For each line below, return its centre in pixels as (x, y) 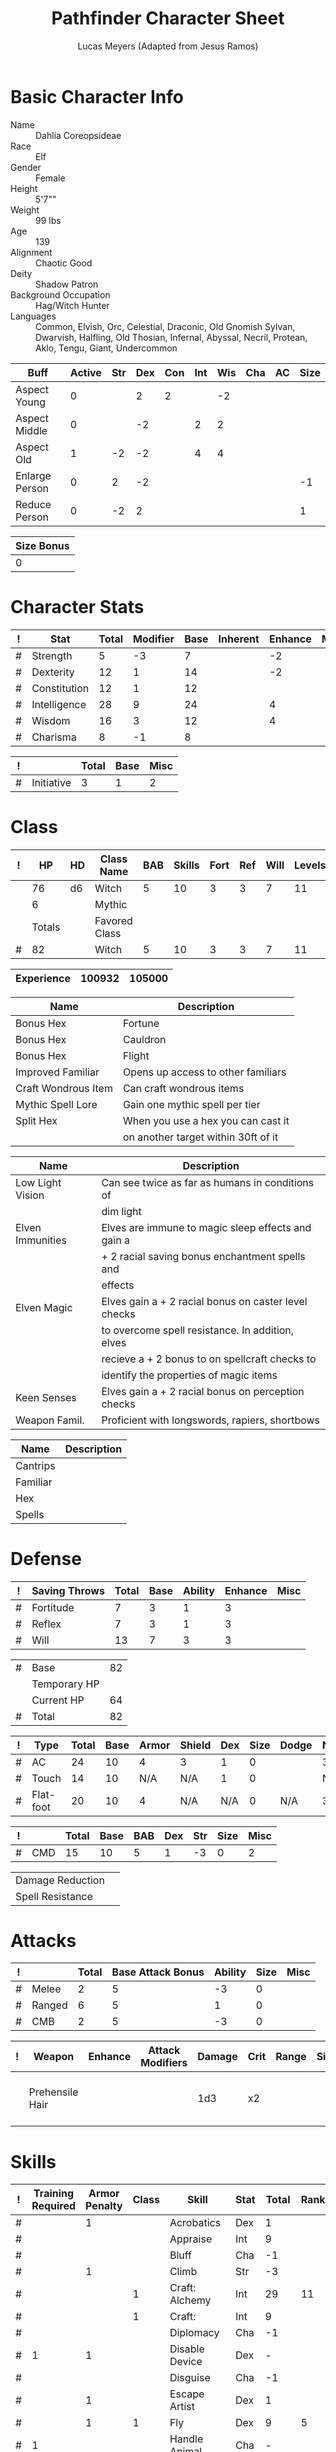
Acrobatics (195, 2223)
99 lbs (48, 220)
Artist (182, 2407)
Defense (46, 1558)
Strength (52, 655)
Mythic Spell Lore (56, 1104)
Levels (310, 865)
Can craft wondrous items (183, 1088)
